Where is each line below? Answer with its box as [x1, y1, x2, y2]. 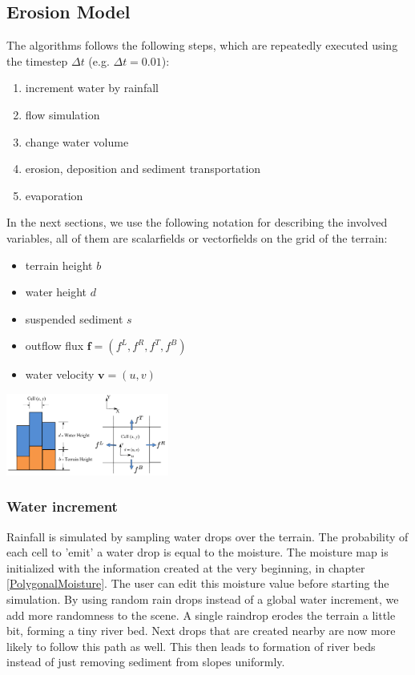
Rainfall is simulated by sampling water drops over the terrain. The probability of [6, 528, 409, 544]
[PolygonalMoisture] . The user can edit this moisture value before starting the [6, 575, 389, 592]
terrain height [25, 256, 93, 273]
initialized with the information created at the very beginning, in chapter [6, 559, 365, 576]
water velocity [25, 366, 95, 383]
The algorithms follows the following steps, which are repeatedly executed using [6, 37, 398, 54]
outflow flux [25, 337, 84, 354]
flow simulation [25, 106, 100, 123]
